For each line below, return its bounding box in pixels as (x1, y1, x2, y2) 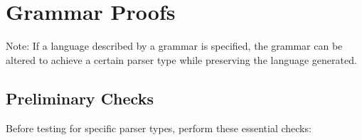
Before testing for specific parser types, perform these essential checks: (6, 120, 312, 135)
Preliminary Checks (6, 87, 154, 109)
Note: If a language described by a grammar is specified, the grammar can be (6, 38, 343, 53)
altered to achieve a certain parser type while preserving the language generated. (6, 52, 357, 67)
